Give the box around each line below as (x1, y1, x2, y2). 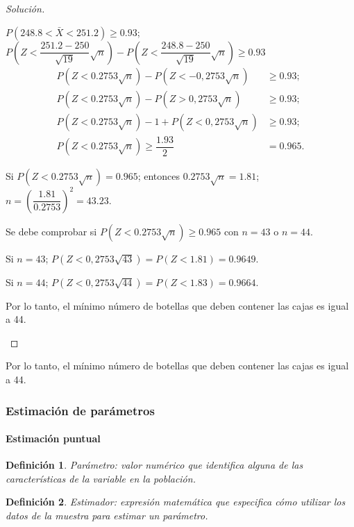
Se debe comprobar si (6, 224, 97, 238)
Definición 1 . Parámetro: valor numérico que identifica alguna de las (6, 458, 303, 472)
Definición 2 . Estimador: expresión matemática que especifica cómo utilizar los (6, 494, 346, 509)
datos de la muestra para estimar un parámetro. (6, 508, 208, 523)
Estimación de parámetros (6, 401, 155, 419)
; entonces (137, 169, 180, 183)
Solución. (6, 1, 45, 15)
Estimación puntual (6, 431, 101, 446)
